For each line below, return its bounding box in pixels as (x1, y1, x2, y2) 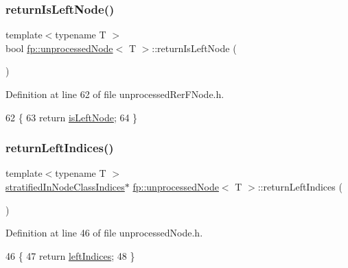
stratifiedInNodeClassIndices (5, 180, 125, 193)
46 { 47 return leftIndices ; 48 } (5, 248, 135, 263)
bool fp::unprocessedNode (5, 40, 113, 55)
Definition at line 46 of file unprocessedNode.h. (5, 226, 203, 240)
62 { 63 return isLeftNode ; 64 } (5, 110, 138, 124)
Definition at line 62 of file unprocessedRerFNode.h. (5, 87, 224, 101)
